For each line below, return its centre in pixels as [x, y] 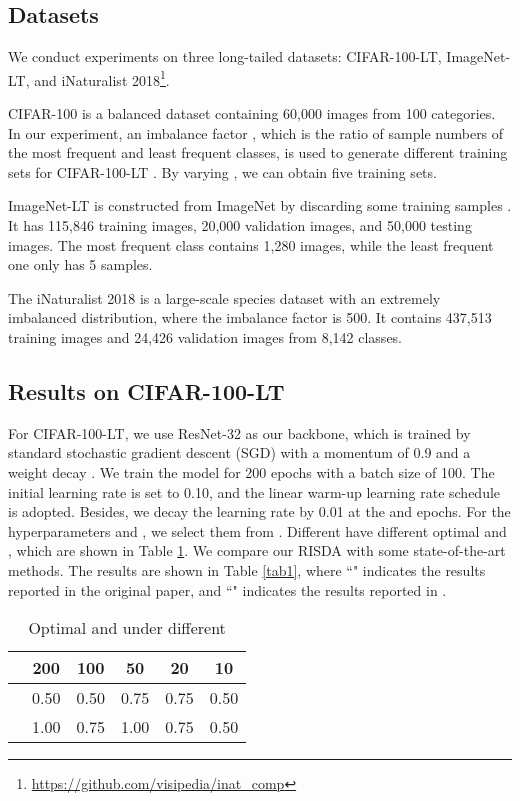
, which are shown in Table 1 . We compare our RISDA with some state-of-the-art [257, 550]
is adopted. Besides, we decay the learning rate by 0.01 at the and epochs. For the [259, 511]
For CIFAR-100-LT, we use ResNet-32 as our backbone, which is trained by [239, 432]
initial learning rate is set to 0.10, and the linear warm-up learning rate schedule [254, 491]
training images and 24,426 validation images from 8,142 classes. [205, 336]
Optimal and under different [127, 628]
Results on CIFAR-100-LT [146, 390]
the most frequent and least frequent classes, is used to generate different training [258, 152]
